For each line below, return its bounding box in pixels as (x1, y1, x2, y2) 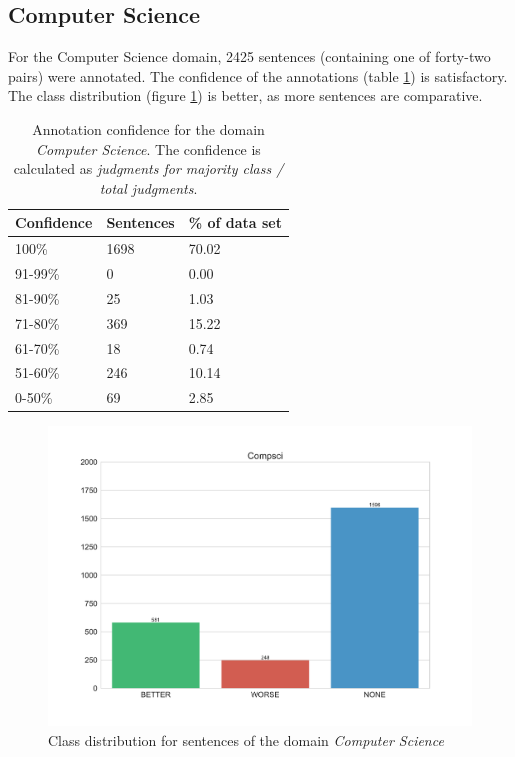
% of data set (188, 212, 282, 233)
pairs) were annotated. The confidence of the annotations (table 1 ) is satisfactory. (8, 65, 508, 86)
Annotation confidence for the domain (32, 118, 265, 139)
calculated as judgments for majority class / (13, 158, 284, 179)
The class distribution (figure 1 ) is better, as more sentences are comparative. (8, 85, 483, 106)
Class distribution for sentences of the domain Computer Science (48, 730, 444, 751)
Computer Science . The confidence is (36, 138, 261, 159)
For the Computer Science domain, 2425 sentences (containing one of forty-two (8, 46, 491, 67)
